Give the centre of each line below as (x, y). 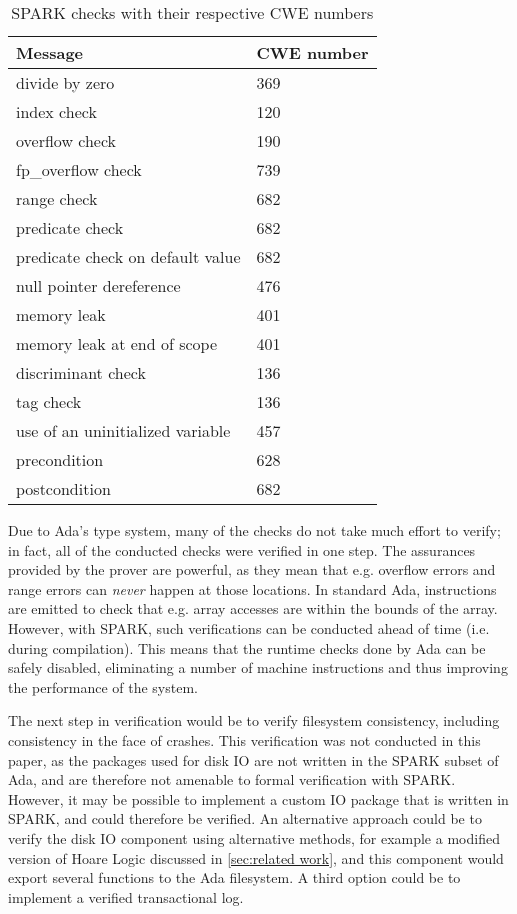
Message (50, 52)
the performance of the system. (103, 686)
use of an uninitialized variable (123, 430)
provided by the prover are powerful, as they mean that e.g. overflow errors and (252, 569)
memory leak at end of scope (116, 343)
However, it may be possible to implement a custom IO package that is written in (258, 798)
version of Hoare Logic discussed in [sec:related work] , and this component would (256, 857)
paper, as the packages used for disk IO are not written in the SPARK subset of (253, 759)
